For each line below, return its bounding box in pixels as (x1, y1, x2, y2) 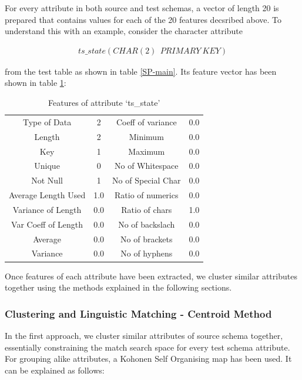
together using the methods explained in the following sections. (5, 281, 232, 294)
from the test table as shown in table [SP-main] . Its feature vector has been (5, 65, 277, 77)
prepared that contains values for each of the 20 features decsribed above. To (5, 13, 282, 25)
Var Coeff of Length (11, 218, 83, 230)
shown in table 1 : (5, 76, 66, 89)
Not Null (31, 174, 63, 186)
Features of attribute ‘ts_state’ (48, 96, 160, 108)
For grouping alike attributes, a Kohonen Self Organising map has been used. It (5, 352, 292, 365)
